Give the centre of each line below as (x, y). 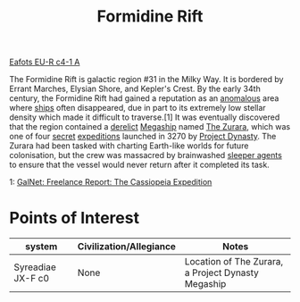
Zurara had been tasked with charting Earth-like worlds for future (129, 146)
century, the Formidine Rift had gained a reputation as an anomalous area (144, 98)
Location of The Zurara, (234, 262)
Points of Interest (75, 218)
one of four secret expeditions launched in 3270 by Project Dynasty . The (143, 137)
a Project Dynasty (221, 273)
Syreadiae (35, 267)
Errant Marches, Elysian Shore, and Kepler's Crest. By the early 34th (135, 89)
